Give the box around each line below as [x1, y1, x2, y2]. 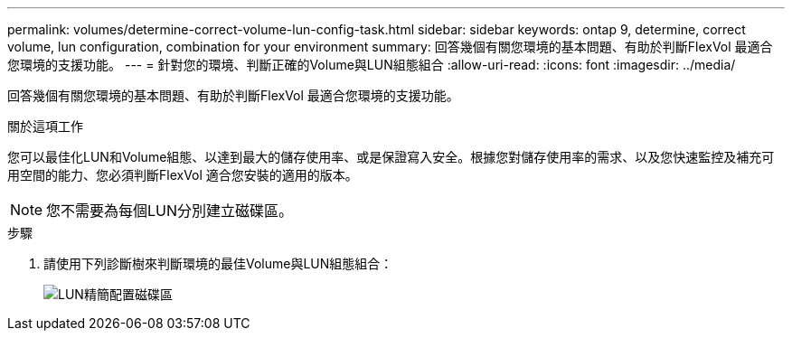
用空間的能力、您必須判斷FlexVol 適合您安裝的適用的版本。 [7, 167, 358, 183]
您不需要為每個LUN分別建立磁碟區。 [46, 202, 294, 220]
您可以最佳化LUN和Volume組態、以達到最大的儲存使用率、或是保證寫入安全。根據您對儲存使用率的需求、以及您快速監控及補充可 [7, 149, 775, 164]
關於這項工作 [7, 118, 83, 134]
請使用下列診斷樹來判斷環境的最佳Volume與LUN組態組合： [43, 256, 393, 271]
